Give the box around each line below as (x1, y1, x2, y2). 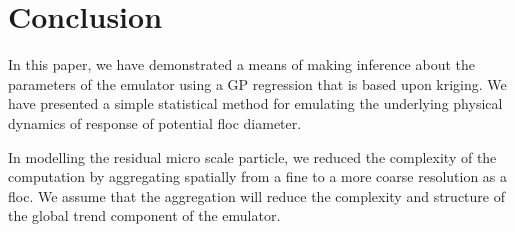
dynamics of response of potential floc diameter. (8, 112, 302, 133)
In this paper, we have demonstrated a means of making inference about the (8, 54, 475, 75)
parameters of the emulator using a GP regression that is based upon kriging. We (8, 73, 507, 94)
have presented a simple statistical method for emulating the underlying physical (8, 93, 503, 114)
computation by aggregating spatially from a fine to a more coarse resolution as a (8, 166, 508, 187)
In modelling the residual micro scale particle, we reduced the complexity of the (8, 146, 497, 167)
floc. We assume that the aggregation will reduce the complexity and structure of (8, 185, 505, 206)
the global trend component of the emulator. (8, 205, 281, 226)
